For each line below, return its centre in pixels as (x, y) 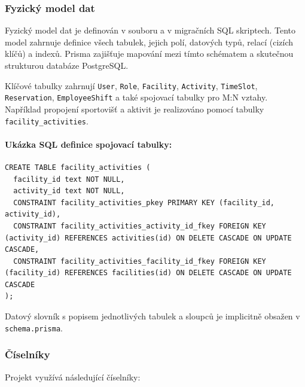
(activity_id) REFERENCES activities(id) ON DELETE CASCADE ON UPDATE (148, 238)
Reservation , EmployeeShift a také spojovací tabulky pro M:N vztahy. (136, 97)
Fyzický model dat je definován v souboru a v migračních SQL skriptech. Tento (150, 30)
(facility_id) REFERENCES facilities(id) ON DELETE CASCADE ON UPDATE (148, 273)
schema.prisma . (34, 327)
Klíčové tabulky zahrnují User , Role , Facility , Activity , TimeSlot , (131, 85)
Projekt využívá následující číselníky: (73, 377)
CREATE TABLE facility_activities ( (78, 167)
